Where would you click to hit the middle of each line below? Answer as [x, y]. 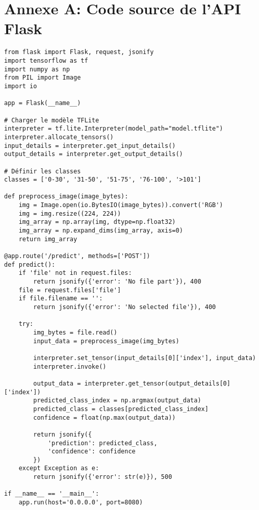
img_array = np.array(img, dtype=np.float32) [97, 222]
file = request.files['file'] [70, 290]
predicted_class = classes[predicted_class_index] [121, 409]
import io [21, 86]
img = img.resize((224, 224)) [70, 213]
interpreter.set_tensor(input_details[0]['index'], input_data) [145, 358]
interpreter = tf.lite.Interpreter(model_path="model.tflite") [114, 129]
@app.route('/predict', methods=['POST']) [77, 256]
